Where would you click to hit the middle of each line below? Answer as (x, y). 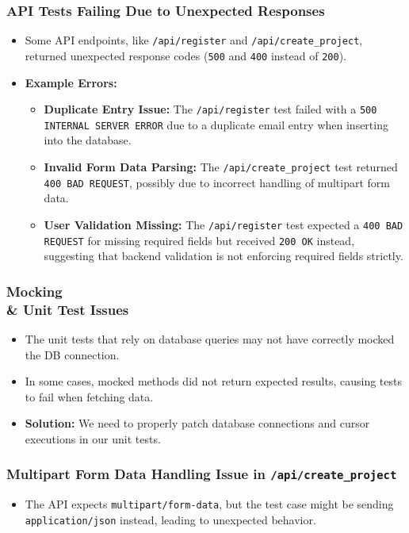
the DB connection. (72, 354)
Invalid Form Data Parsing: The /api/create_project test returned (221, 167)
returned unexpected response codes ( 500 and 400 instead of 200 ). (185, 55)
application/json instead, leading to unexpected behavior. (170, 519)
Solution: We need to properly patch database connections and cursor (197, 423)
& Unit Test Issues (68, 309)
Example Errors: (71, 82)
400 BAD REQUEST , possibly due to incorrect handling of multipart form (217, 182)
